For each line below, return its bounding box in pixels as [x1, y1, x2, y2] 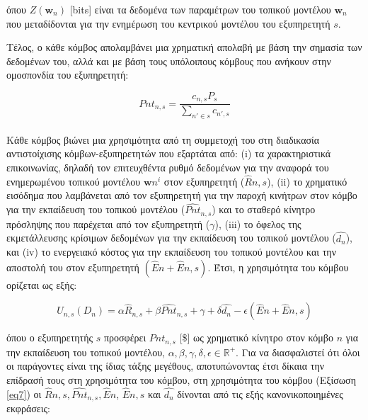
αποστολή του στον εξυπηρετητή [6, 259, 139, 274]
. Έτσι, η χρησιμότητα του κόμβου [207, 259, 349, 274]
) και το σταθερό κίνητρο [212, 202, 316, 217]
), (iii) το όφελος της [214, 216, 301, 231]
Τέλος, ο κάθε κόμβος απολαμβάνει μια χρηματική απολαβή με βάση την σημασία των [6, 40, 362, 55]
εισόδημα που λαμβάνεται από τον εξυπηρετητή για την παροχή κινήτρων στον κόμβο [6, 188, 357, 203]
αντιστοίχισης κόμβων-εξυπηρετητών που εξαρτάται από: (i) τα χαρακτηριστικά [6, 146, 331, 161]
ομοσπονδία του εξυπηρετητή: [6, 67, 129, 82]
